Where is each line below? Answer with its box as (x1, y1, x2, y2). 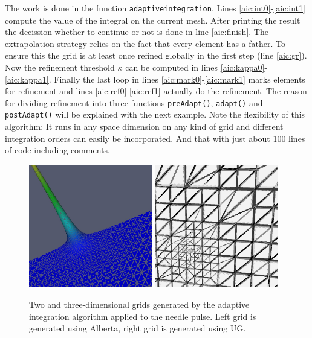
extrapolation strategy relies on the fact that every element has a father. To (5, 37, 285, 49)
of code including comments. (5, 144, 110, 156)
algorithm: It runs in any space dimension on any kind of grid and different (5, 120, 284, 133)
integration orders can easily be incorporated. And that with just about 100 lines (5, 132, 305, 144)
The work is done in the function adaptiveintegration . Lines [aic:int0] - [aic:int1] (5, 2, 305, 14)
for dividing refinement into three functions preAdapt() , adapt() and (5, 96, 263, 109)
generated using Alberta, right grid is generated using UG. (29, 322, 246, 334)
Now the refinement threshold (5, 61, 115, 74)
